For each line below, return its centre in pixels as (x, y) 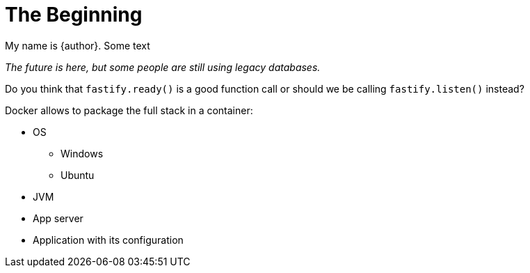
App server (58, 218)
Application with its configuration (108, 240)
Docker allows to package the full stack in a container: (129, 110)
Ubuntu (78, 175)
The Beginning (74, 15)
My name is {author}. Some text (78, 45)
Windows (82, 153)
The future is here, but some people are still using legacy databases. (163, 67)
